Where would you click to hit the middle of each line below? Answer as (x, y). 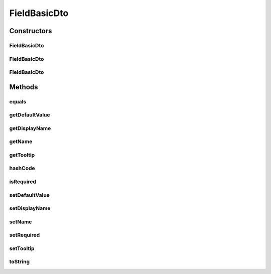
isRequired (23, 182)
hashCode (22, 168)
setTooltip (22, 248)
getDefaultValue (30, 115)
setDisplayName (30, 208)
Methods (24, 87)
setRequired (25, 235)
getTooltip (22, 155)
